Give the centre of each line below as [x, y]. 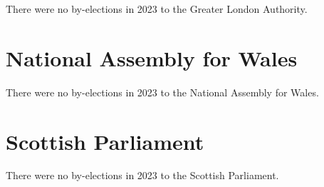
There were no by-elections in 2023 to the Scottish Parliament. [142, 175]
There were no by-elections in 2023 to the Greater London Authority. [157, 9]
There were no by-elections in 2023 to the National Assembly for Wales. [162, 92]
